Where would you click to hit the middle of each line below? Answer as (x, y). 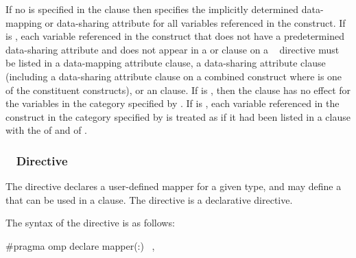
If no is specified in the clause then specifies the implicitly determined (152, 9)
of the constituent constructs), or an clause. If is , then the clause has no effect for (178, 90)
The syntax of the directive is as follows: (90, 223)
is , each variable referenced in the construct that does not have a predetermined (175, 36)
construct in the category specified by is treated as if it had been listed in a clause (178, 116)
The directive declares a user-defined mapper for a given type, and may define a (174, 186)
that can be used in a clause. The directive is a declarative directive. (149, 199)
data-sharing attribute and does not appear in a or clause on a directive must (173, 49)
